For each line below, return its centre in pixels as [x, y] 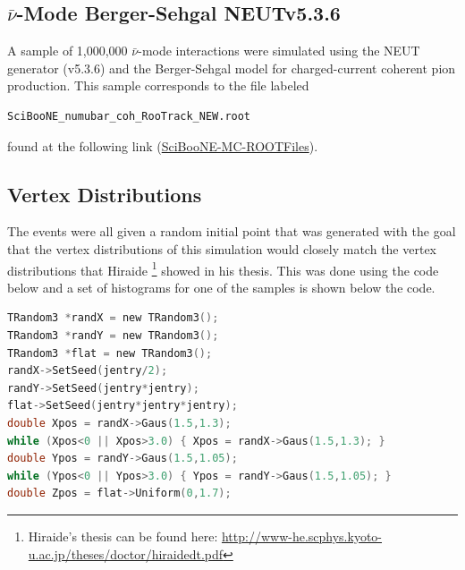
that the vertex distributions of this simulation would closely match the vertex [222, 248]
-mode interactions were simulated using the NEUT [279, 51]
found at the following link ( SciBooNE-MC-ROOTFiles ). [163, 145]
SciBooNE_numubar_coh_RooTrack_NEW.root [129, 116]
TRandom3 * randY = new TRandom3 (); [113, 336]
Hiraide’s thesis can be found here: [123, 536]
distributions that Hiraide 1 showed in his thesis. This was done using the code [223, 268]
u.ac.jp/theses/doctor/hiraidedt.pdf [126, 553]
